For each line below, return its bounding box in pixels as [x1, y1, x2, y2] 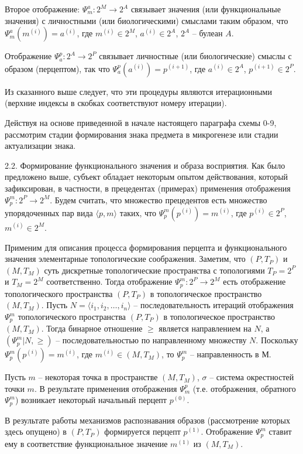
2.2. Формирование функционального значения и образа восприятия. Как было [5, 159, 285, 171]
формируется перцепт [104, 425, 181, 438]
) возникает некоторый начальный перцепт [15, 394, 167, 406]
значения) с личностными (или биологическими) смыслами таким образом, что [5, 14, 288, 26]
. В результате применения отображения [34, 382, 177, 394]
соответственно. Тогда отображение [46, 275, 173, 288]
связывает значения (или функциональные [130, 3, 281, 15]
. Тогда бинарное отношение [41, 322, 143, 334]
